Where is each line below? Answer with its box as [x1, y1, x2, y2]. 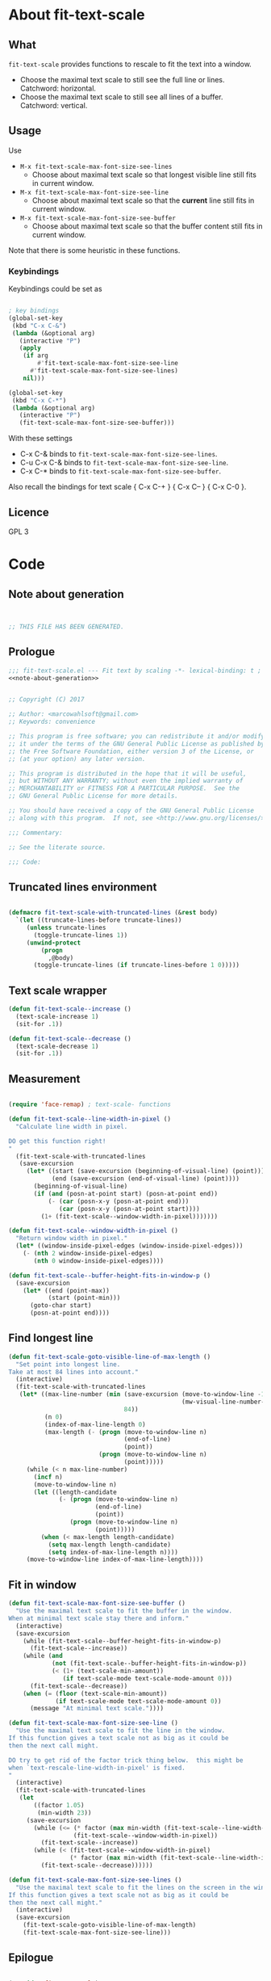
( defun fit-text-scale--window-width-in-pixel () [8, 1226, 179, 1235]
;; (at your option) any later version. [8, 755, 147, 763]
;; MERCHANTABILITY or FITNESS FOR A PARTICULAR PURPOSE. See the [8, 784, 240, 793]
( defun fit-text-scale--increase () [8, 1005, 131, 1013]
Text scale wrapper [8, 983, 107, 997]
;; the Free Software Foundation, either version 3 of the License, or [8, 747, 254, 755]
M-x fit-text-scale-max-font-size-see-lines [19, 162, 173, 170]
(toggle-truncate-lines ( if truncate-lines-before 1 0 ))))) [33, 961, 240, 969]
